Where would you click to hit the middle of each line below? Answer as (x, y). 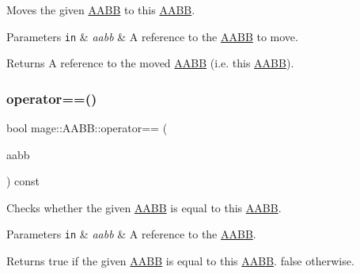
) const (23, 181)
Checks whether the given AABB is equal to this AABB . (144, 207)
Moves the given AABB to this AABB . (101, 10)
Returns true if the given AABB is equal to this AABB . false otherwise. (180, 261)
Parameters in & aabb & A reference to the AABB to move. (152, 36)
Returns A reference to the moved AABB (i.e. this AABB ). (150, 63)
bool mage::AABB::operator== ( (87, 128)
